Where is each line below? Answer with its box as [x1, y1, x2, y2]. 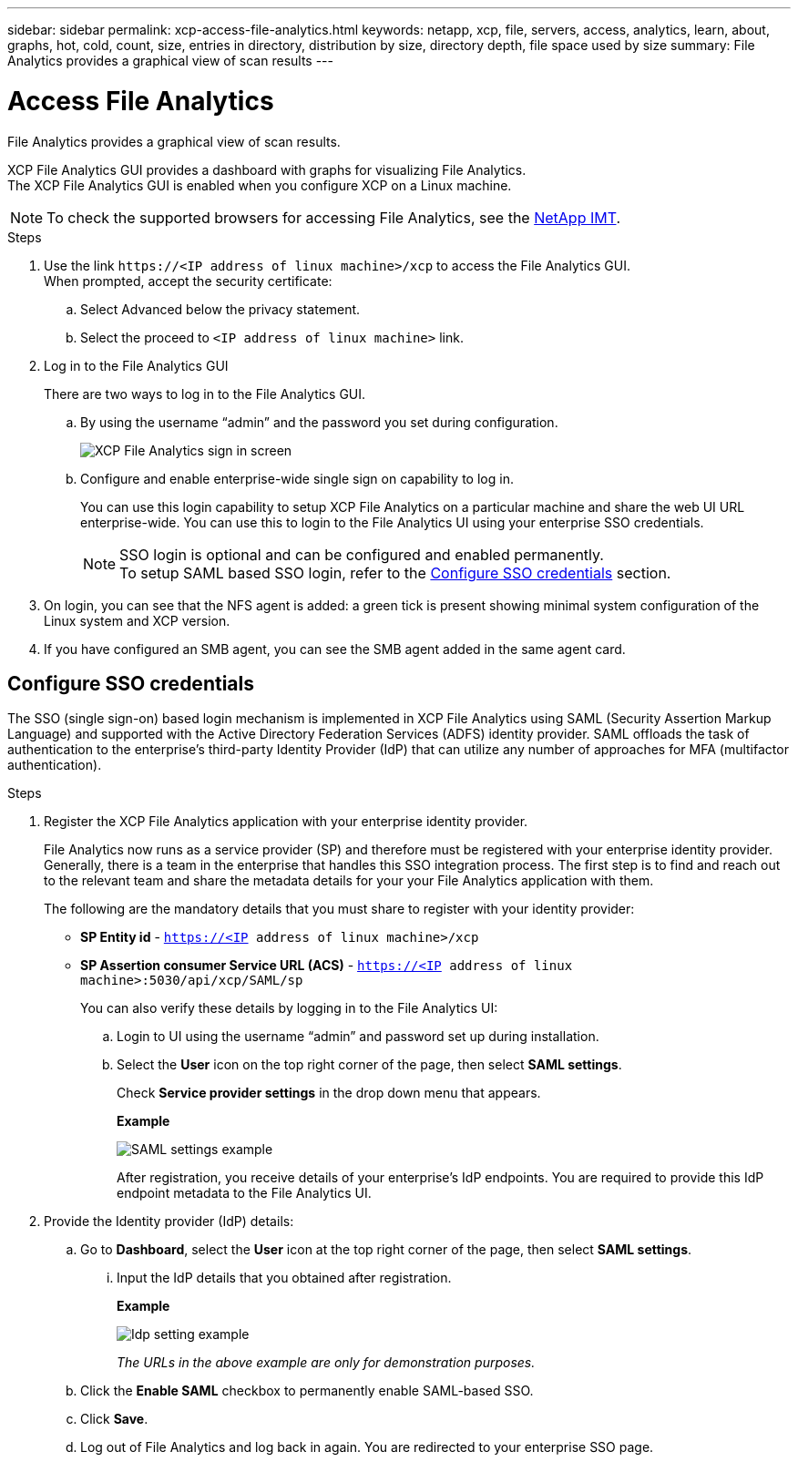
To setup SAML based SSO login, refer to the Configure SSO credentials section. [119, 563, 671, 582]
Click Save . [80, 1411, 148, 1427]
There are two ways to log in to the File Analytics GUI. [44, 385, 366, 402]
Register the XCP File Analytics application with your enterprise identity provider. [44, 813, 528, 830]
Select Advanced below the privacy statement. [80, 301, 361, 317]
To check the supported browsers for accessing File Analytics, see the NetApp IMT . [46, 208, 621, 227]
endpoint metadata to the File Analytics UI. [117, 1185, 372, 1201]
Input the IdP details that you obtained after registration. [117, 1270, 452, 1286]
